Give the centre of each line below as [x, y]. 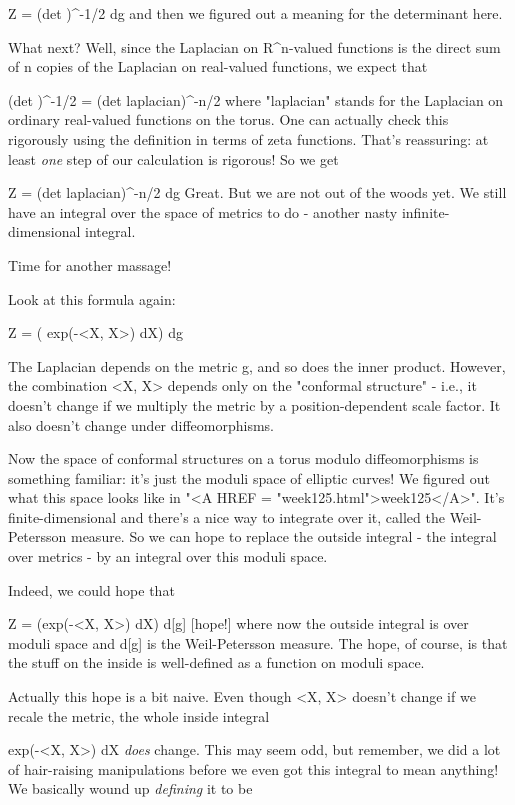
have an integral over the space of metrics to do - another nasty [203, 211]
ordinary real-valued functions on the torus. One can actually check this [228, 119]
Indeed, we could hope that [91, 589]
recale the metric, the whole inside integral [139, 715]
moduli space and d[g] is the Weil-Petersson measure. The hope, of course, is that [258, 642]
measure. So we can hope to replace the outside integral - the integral [283, 536]
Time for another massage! [90, 264]
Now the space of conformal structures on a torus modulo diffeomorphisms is [243, 458]
